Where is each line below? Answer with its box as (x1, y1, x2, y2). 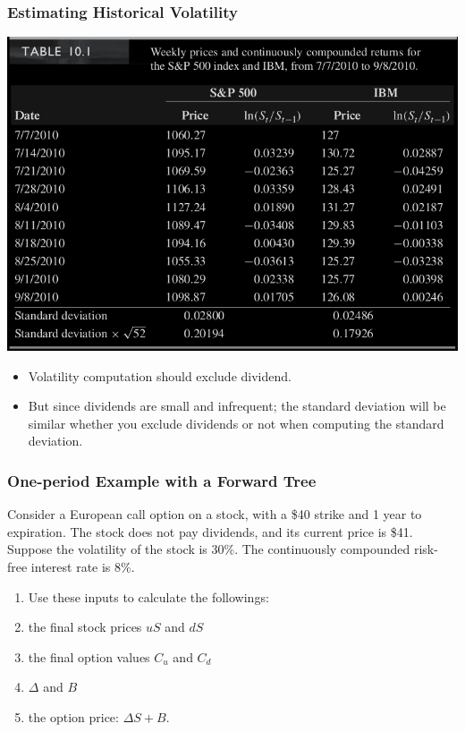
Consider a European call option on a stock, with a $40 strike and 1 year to (7, 505, 422, 523)
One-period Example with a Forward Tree (7, 469, 317, 491)
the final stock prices (28, 617, 142, 636)
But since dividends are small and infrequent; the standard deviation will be (28, 396, 446, 415)
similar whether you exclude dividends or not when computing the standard (28, 413, 444, 432)
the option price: (28, 708, 119, 727)
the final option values (28, 647, 150, 666)
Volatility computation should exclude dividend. (28, 366, 292, 385)
